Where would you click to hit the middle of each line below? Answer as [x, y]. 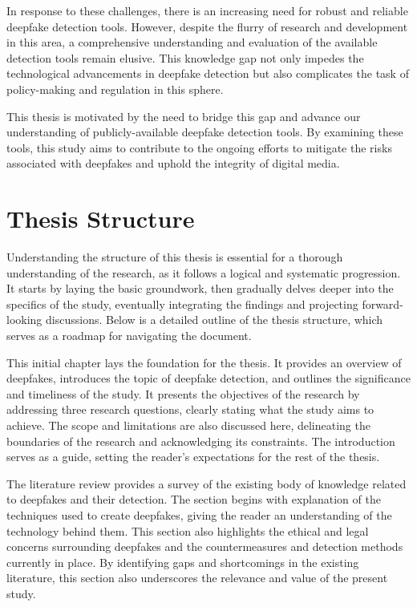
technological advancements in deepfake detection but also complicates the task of [208, 73]
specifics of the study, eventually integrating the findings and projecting [182, 303]
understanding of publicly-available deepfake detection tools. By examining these [205, 132]
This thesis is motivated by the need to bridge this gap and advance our [184, 116]
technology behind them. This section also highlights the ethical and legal [188, 530]
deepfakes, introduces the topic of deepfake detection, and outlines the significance [208, 378]
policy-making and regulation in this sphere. [115, 89]
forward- [383, 303]
